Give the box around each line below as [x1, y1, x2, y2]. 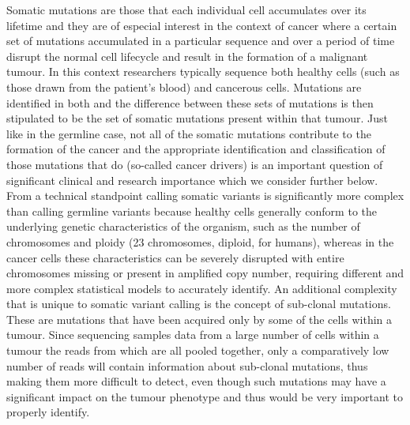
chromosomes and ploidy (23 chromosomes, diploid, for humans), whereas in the [6, 233, 394, 250]
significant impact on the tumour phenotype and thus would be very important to [6, 388, 403, 404]
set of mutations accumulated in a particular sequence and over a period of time [6, 32, 395, 49]
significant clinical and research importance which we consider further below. [6, 171, 378, 188]
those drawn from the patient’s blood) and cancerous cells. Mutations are [6, 78, 362, 95]
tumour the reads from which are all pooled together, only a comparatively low [6, 342, 389, 359]
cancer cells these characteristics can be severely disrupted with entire [6, 249, 344, 265]
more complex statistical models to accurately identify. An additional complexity [6, 280, 397, 296]
